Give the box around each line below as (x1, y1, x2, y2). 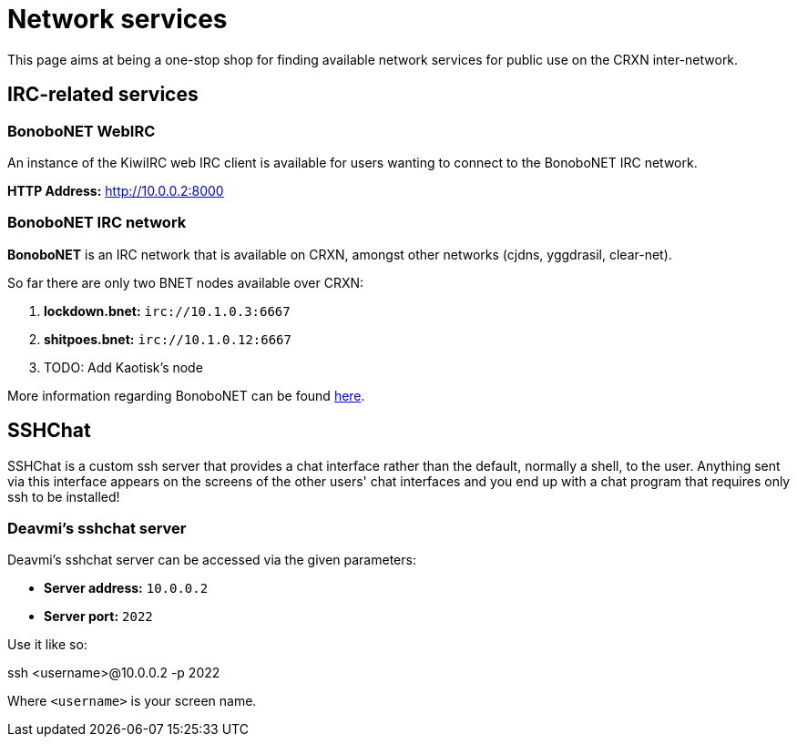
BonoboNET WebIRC (7, 121, 156, 140)
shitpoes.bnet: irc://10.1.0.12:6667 (44, 331, 291, 347)
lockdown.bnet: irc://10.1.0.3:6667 (44, 302, 291, 319)
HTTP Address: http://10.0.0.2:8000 (7, 182, 224, 199)
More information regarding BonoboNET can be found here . (7, 387, 365, 403)
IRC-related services (7, 83, 199, 107)
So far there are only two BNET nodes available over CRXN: (7, 274, 364, 290)
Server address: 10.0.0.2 (44, 580, 209, 596)
